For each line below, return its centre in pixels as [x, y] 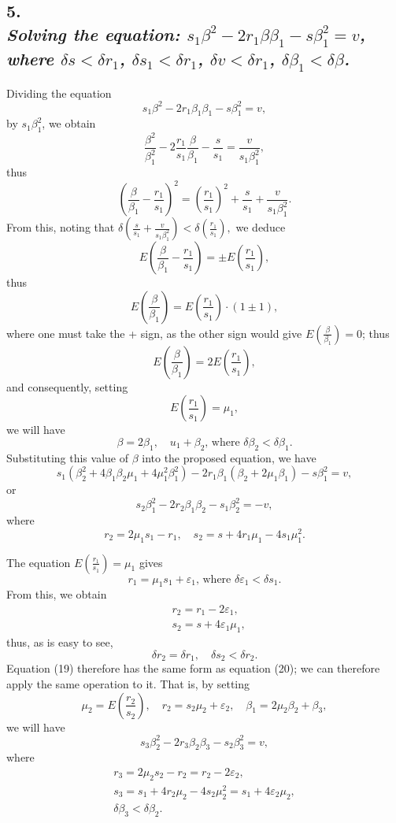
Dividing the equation [59, 93]
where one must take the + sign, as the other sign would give [154, 333]
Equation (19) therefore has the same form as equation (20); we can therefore [193, 668]
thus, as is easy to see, [60, 642]
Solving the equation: [93, 33]
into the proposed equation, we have [229, 457]
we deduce [261, 227]
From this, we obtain [57, 594]
